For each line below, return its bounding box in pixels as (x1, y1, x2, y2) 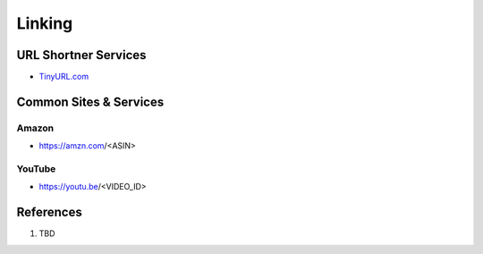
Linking (16, 13, 73, 33)
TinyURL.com (38, 72, 89, 82)
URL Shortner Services (16, 47, 147, 63)
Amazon (16, 122, 54, 134)
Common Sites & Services (16, 94, 165, 109)
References (16, 205, 82, 220)
